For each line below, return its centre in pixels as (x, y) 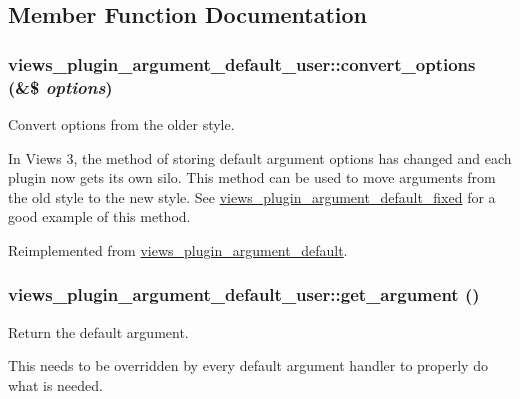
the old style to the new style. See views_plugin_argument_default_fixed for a (252, 196)
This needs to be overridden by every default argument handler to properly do (248, 365)
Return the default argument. (98, 331)
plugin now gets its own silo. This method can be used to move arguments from (252, 177)
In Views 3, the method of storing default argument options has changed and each (260, 157)
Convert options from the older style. (121, 123)
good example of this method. (99, 216)
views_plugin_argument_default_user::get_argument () (244, 294)
